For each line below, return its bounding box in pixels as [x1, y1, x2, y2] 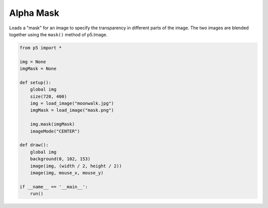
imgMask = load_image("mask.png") [30, 107, 114, 113]
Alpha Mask [9, 7, 60, 18]
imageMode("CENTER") [30, 128, 80, 134]
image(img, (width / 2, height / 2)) [30, 163, 122, 169]
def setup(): [19, 79, 52, 85]
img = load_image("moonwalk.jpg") [30, 101, 114, 106]
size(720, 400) [30, 93, 67, 99]
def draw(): [19, 142, 49, 148]
